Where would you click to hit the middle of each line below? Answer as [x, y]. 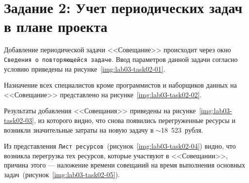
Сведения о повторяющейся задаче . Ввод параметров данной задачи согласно [121, 59]
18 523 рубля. [182, 130]
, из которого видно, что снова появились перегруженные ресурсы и [135, 120]
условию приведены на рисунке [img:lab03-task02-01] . [85, 69]
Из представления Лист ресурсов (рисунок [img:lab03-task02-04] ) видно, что [120, 146]
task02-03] [19, 120]
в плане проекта [56, 26]
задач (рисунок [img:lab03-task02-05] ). [62, 174]
